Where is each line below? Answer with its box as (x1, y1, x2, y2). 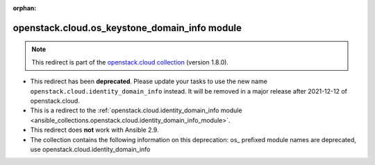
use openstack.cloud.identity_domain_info (30, 145, 151, 153)
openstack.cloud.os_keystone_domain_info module (12, 21, 242, 34)
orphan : (12, 4, 37, 12)
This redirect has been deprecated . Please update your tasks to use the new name (30, 77, 267, 86)
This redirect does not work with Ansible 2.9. (30, 125, 159, 134)
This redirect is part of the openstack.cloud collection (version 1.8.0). (31, 58, 229, 66)
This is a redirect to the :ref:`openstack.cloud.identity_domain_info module (30, 106, 242, 114)
